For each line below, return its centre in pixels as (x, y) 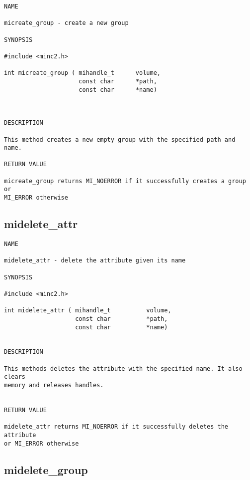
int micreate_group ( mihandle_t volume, (82, 73)
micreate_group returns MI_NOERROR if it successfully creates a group (125, 181)
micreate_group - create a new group (66, 23)
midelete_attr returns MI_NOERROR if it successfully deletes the (116, 427)
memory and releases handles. (54, 385)
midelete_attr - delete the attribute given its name (95, 261)
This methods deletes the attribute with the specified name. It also (123, 368)
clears (15, 377)
